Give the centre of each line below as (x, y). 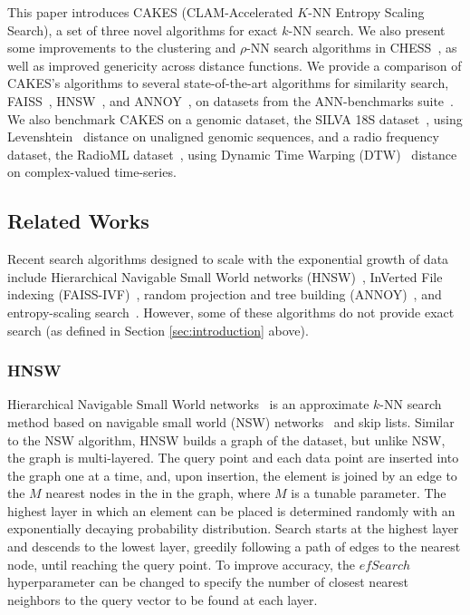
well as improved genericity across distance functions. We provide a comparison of (235, 65)
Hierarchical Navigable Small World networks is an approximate (188, 404)
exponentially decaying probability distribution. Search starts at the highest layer (233, 528)
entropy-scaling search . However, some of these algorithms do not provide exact (231, 312)
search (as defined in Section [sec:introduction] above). (158, 330)
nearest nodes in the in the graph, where (158, 493)
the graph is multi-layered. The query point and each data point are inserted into (233, 458)
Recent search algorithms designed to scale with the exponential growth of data (228, 259)
